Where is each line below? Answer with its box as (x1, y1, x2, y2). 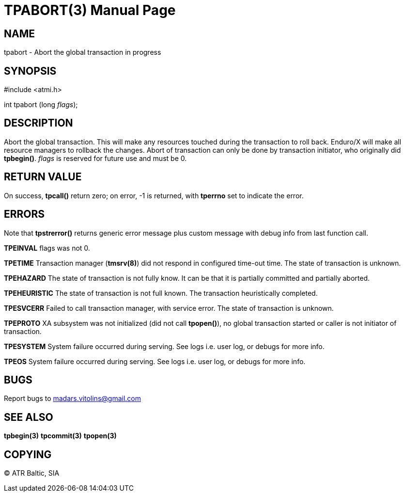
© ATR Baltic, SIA (4, 469, 60, 478)
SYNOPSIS (4, 64, 57, 77)
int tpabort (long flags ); (4, 100, 78, 109)
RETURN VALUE (4, 171, 82, 183)
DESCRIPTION (4, 117, 73, 129)
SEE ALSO (4, 411, 53, 423)
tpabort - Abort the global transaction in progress (4, 48, 161, 57)
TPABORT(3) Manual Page (4, 2, 176, 18)
